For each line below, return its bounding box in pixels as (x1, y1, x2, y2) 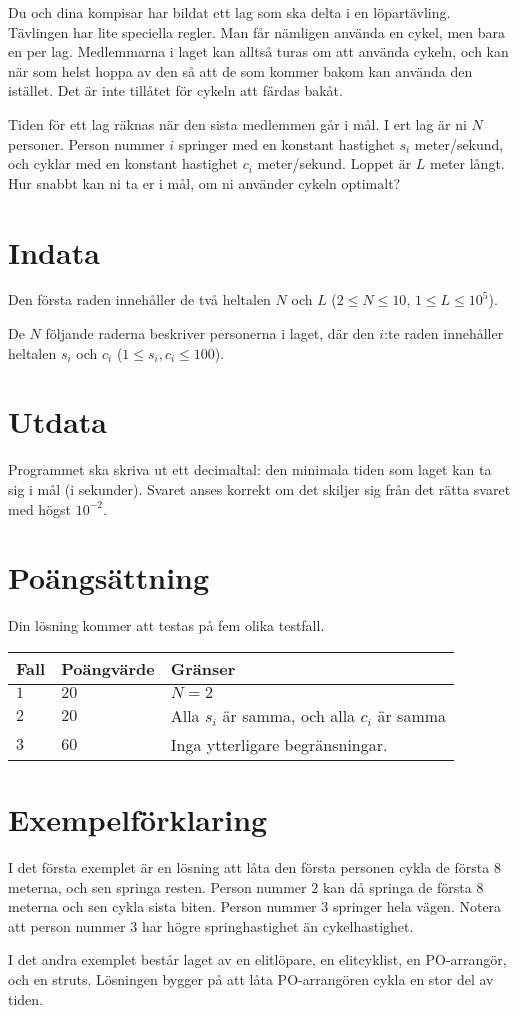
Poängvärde (61, 656, 155, 680)
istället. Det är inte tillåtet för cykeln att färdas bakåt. (8, 80, 343, 101)
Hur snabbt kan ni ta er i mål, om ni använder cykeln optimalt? (8, 172, 401, 193)
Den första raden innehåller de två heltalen (8, 289, 271, 310)
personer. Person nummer (8, 133, 165, 154)
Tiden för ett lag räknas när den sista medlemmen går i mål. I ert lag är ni (8, 113, 467, 134)
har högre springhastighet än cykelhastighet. (141, 915, 414, 936)
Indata (8, 231, 100, 272)
